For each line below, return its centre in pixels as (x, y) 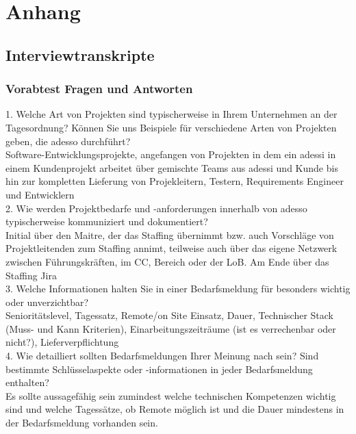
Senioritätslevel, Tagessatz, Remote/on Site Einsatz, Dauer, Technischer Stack (169, 315)
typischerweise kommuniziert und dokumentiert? (107, 221)
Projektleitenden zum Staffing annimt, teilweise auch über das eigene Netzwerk (171, 248)
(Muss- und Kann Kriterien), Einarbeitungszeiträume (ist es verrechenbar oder (171, 328)
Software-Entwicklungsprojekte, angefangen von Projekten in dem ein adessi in (171, 154)
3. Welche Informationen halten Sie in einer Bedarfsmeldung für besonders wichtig (178, 289)
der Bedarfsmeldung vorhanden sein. (82, 423)
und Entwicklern (40, 194)
